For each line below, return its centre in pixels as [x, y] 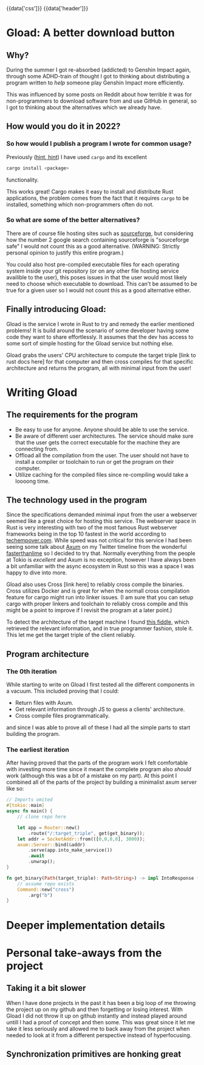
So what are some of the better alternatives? [73, 220]
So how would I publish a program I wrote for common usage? [99, 144]
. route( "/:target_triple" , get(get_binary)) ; [87, 833]
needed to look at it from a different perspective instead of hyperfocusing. [99, 1035]
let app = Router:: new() [49, 828]
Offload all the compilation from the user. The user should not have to [102, 455]
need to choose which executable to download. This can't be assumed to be [102, 284]
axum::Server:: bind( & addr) [51, 845]
